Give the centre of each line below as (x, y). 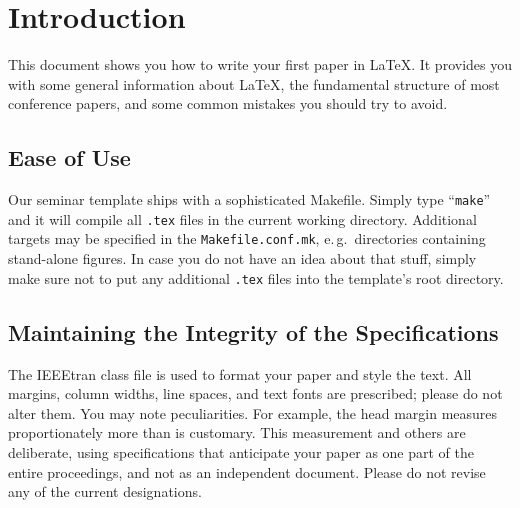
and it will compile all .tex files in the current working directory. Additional (242, 218)
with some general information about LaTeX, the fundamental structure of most (254, 83)
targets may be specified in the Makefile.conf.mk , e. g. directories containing (247, 238)
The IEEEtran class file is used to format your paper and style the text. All (240, 373)
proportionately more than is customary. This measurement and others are (237, 432)
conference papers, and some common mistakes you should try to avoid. (228, 103)
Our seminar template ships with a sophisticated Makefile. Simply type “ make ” (249, 199)
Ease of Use (69, 157)
